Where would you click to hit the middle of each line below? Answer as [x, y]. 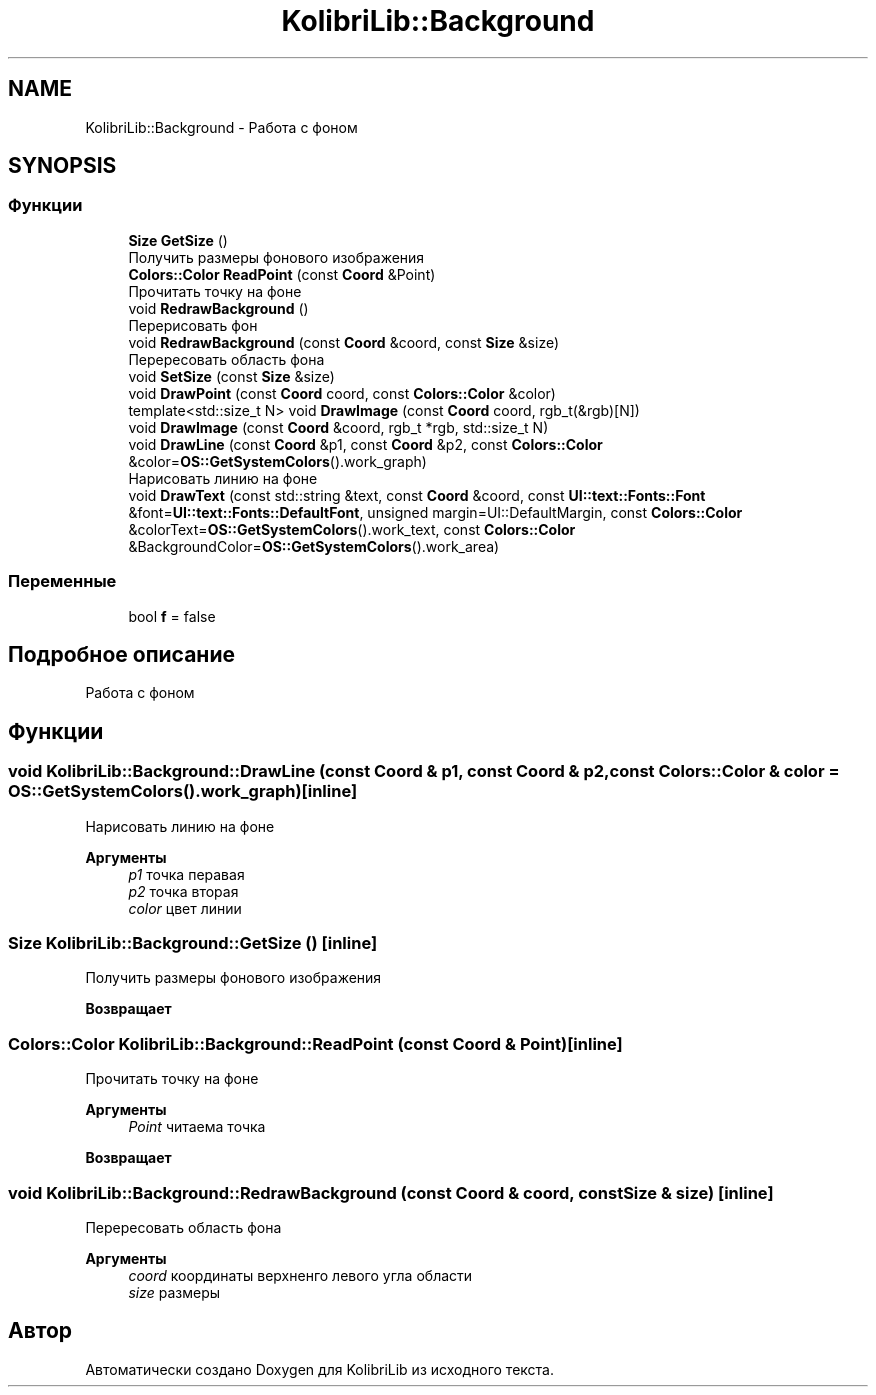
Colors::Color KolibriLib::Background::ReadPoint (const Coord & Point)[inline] [315, 1043]
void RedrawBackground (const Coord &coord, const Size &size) [344, 342]
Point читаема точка [197, 1127]
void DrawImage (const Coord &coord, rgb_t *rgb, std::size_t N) [338, 427]
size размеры [174, 1292]
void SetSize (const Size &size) [231, 376]
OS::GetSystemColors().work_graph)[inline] [183, 791]
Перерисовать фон [193, 325]
